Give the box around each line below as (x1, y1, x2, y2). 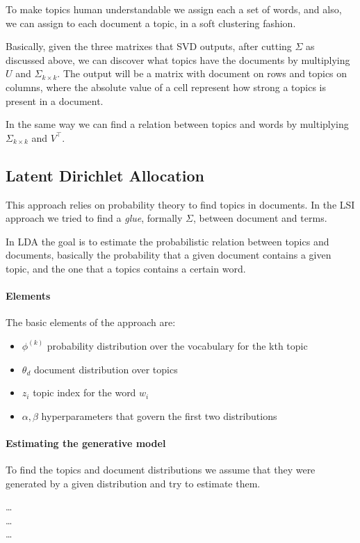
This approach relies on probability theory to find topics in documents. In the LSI (6, 197, 355, 211)
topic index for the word (33, 385, 136, 400)
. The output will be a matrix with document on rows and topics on (57, 66, 347, 81)
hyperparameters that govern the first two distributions (41, 408, 277, 423)
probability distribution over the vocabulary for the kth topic (47, 338, 308, 352)
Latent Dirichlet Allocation (6, 164, 204, 186)
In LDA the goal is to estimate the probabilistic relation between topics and (6, 234, 329, 248)
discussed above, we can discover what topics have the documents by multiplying (6, 52, 350, 67)
